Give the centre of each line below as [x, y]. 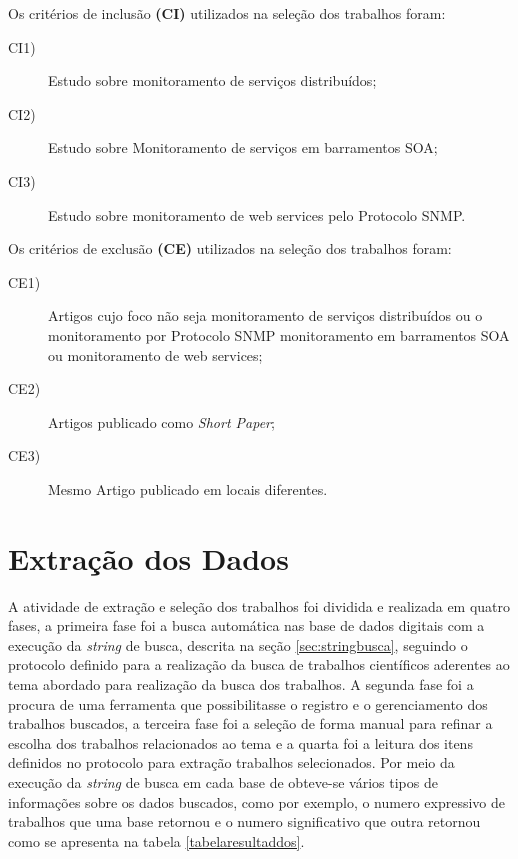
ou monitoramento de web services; [155, 354]
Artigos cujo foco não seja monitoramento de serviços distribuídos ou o [265, 315]
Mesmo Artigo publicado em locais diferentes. [188, 488]
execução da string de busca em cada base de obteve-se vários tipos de [223, 781]
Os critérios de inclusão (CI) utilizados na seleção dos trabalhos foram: [227, 13]
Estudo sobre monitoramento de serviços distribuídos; [212, 80]
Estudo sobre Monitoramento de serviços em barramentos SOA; [243, 147]
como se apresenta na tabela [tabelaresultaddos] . [156, 840]
